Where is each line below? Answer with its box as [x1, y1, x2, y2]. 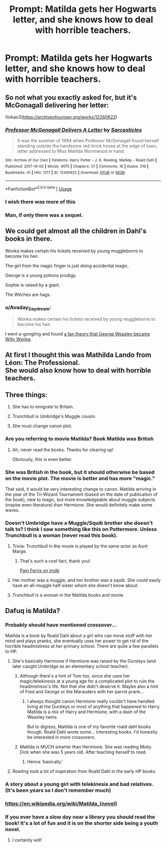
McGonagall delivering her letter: [5, 101, 109, 110]
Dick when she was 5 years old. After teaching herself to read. [19, 749, 147, 755]
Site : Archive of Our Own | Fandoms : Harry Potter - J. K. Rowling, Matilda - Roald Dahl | [5, 158, 157, 163]
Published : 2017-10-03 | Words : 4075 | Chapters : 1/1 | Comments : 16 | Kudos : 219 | [5, 164, 149, 169]
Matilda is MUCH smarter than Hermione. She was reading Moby [19, 743, 152, 749]
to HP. [5, 648, 18, 654]
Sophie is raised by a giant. [5, 282, 60, 288]
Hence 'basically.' [27, 758, 63, 764]
